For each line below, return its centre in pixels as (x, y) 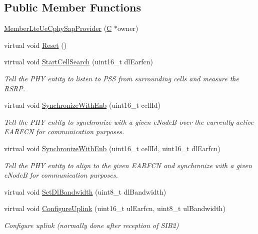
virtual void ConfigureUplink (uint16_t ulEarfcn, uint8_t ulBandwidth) (115, 208)
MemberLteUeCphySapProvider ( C (58, 28)
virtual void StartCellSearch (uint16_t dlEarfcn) (78, 62)
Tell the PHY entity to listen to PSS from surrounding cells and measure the (121, 78)
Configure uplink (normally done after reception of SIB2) (91, 225)
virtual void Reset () (35, 45)
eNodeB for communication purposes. (61, 175)
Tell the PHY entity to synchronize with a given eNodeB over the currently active (129, 121)
